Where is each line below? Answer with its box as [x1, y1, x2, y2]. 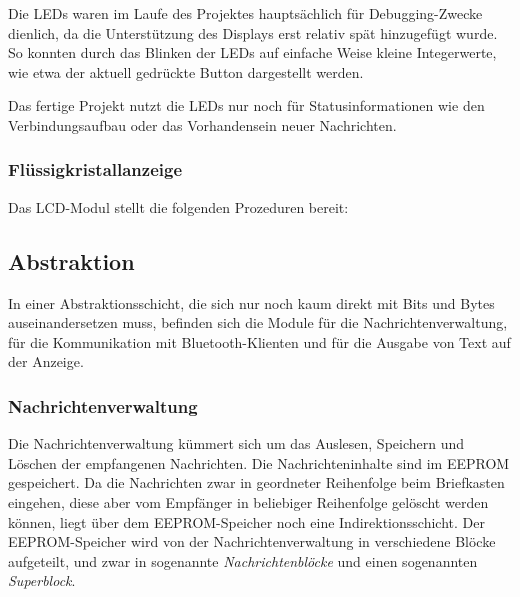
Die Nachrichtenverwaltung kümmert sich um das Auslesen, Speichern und [8, 433, 465, 454]
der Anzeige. [8, 351, 84, 372]
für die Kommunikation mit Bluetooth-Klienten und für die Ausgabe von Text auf [8, 331, 511, 352]
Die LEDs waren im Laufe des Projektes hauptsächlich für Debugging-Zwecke [8, 3, 483, 23]
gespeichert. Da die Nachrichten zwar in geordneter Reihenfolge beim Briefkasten [8, 472, 505, 493]
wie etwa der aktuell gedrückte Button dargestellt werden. [8, 61, 364, 82]
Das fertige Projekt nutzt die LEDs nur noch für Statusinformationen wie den [8, 95, 485, 116]
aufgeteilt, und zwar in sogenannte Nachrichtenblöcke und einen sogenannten [8, 550, 478, 571]
